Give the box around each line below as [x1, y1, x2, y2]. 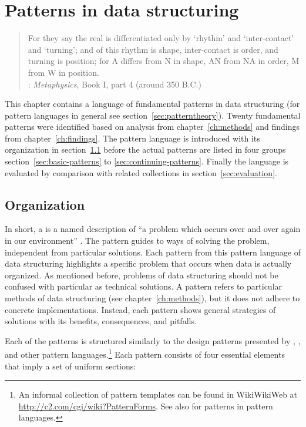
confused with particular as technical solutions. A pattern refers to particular [5, 280, 283, 292]
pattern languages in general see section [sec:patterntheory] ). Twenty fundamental [5, 109, 301, 121]
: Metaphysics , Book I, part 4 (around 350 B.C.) [28, 78, 201, 90]
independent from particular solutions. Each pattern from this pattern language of [5, 246, 301, 258]
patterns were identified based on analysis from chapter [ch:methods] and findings [5, 120, 300, 133]
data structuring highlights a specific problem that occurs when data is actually [5, 257, 292, 270]
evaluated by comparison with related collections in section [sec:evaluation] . [5, 166, 277, 179]
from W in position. [28, 66, 99, 78]
